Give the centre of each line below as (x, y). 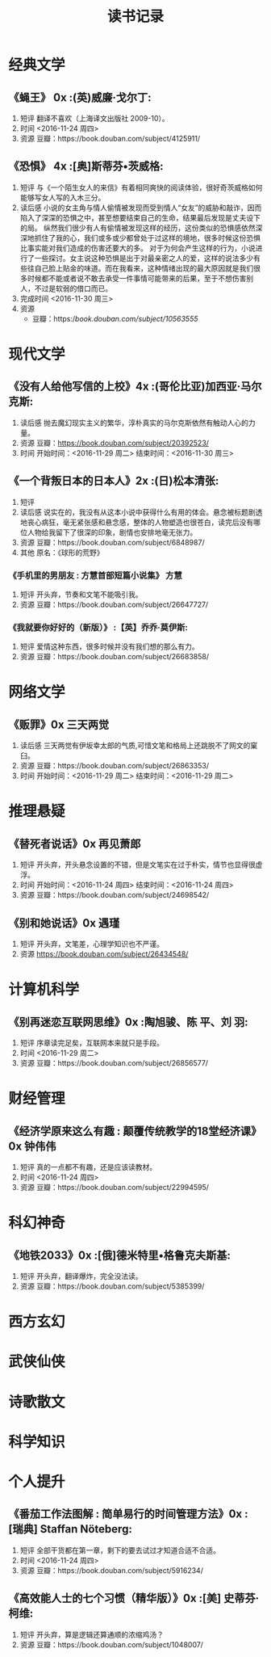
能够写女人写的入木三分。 (63, 197)
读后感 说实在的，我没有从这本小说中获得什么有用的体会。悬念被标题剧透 (141, 512)
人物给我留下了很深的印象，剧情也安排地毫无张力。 (112, 532)
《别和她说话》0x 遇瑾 (64, 923)
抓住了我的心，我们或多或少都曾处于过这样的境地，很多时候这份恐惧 (147, 238)
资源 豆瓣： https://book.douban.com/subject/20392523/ (115, 443)
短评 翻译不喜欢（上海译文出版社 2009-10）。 (94, 118)
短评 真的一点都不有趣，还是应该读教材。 (88, 1167)
